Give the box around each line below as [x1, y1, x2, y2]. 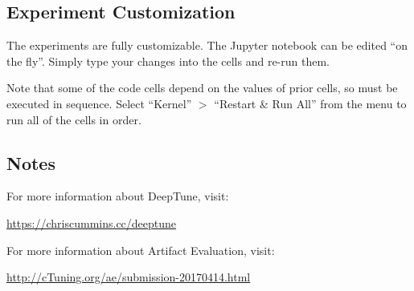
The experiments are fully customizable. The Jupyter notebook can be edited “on [6, 37, 408, 54]
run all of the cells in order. [6, 111, 141, 127]
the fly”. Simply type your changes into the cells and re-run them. [6, 52, 330, 69]
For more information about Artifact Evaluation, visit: [6, 241, 275, 258]
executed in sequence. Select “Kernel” [6, 95, 192, 111]
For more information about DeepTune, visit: [6, 188, 229, 204]
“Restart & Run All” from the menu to [214, 95, 407, 111]
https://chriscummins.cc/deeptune [6, 214, 177, 231]
